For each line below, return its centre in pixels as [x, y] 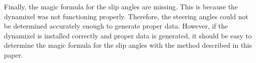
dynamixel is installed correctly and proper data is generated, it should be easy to [128, 35]
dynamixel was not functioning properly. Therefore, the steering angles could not [126, 16]
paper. [14, 54]
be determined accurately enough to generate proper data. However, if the [116, 26]
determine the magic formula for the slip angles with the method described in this [128, 45]
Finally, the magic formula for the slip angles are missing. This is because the [121, 6]
